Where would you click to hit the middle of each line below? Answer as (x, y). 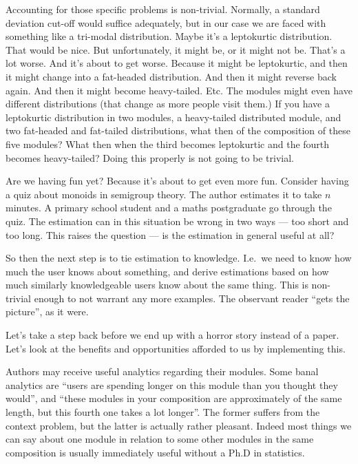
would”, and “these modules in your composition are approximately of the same (174, 398)
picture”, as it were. (47, 312)
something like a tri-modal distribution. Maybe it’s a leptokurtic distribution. (169, 36)
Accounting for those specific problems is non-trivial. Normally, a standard (163, 9)
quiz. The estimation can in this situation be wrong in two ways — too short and (177, 221)
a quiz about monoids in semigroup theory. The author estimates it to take (164, 194)
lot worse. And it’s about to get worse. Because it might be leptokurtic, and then (177, 63)
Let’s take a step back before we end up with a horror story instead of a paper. (172, 335)
